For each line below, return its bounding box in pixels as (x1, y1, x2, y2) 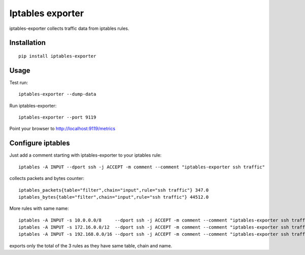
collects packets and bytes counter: (9, 175, 84, 181)
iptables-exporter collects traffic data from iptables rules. (9, 25, 130, 31)
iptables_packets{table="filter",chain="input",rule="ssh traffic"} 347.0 (18, 187, 209, 193)
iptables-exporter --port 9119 (18, 115, 97, 120)
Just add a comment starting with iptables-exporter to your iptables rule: (9, 152, 162, 158)
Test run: (9, 79, 28, 86)
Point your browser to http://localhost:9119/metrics (9, 126, 115, 132)
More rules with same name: (9, 205, 69, 211)
